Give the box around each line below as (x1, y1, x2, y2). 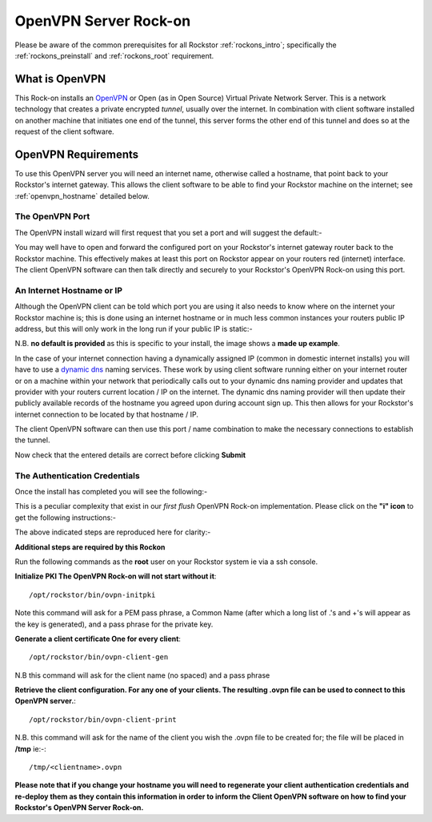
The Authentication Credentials (14, 469, 140, 481)
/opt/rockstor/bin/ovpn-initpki (29, 590, 156, 599)
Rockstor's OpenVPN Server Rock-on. (14, 803, 144, 812)
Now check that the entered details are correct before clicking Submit (14, 449, 246, 460)
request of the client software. (14, 127, 115, 136)
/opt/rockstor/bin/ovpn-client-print (29, 715, 178, 724)
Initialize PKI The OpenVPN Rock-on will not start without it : (14, 571, 217, 581)
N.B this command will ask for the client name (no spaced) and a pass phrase (14, 670, 270, 680)
